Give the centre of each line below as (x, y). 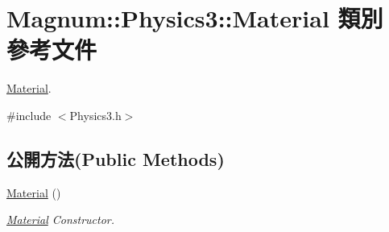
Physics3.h (95, 115)
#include (29, 115)
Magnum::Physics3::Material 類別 (195, 18)
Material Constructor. (61, 220)
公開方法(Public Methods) (116, 158)
